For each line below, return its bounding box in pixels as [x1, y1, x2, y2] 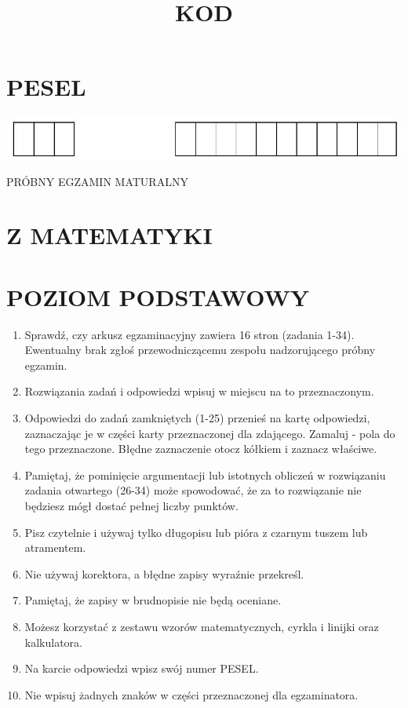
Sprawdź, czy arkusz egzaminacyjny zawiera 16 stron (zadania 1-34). [24, 326, 355, 342]
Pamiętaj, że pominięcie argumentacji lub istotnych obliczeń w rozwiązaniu [24, 466, 386, 483]
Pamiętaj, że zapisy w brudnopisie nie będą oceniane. [24, 592, 282, 608]
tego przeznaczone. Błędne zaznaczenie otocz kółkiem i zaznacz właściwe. [24, 440, 377, 457]
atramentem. [24, 539, 86, 556]
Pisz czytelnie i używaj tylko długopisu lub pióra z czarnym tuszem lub [24, 524, 368, 540]
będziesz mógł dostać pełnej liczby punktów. [24, 498, 239, 514]
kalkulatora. [24, 633, 82, 650]
